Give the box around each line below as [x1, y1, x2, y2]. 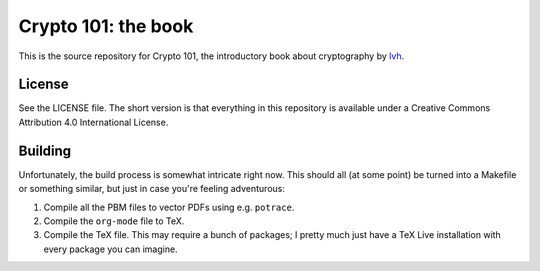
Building [18, 142, 72, 159]
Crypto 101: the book [18, 15, 194, 37]
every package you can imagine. [43, 243, 179, 255]
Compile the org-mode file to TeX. [43, 215, 185, 227]
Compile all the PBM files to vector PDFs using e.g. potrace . [43, 201, 295, 213]
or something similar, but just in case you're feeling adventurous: [18, 183, 285, 195]
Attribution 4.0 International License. [18, 116, 169, 128]
